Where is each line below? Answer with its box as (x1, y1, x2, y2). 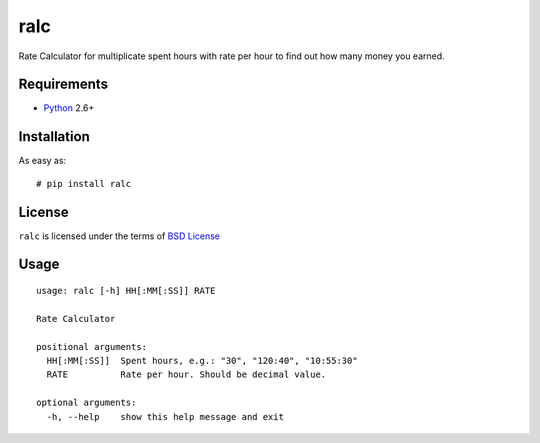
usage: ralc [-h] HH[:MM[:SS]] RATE (36, 285, 216, 297)
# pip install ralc (36, 178, 132, 189)
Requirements (18, 76, 109, 93)
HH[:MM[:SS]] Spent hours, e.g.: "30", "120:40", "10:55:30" (46, 355, 359, 367)
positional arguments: (36, 341, 148, 352)
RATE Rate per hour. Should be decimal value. (46, 369, 327, 380)
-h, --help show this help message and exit (46, 411, 285, 422)
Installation (18, 128, 90, 145)
